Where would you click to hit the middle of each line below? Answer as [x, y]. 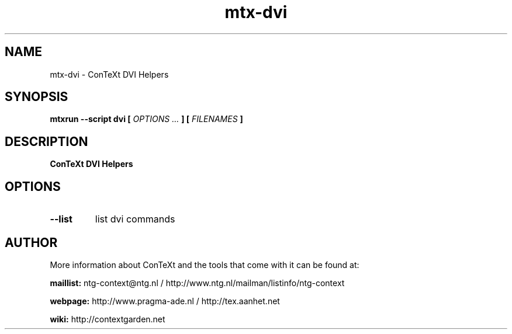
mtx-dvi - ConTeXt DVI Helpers [109, 74]
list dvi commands [135, 219]
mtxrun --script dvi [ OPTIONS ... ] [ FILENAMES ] [146, 119]
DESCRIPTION [46, 141]
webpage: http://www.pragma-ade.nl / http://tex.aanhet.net [165, 301]
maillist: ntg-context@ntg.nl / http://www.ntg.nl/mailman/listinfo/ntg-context [197, 283]
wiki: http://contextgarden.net [108, 319]
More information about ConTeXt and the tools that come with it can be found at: [205, 265]
